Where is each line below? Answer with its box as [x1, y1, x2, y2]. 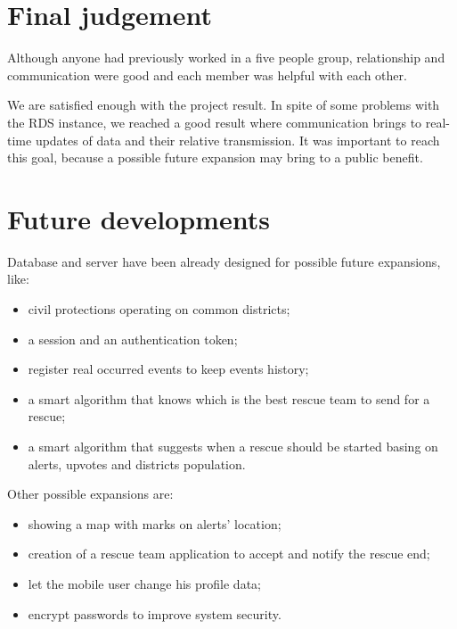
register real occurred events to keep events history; [28, 360, 309, 378]
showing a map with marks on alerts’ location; [28, 514, 282, 533]
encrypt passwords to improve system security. [28, 604, 282, 623]
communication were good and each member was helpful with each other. [7, 65, 407, 84]
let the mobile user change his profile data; [28, 574, 261, 592]
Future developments [7, 200, 270, 236]
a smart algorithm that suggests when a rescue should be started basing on [28, 436, 438, 455]
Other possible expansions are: [7, 484, 174, 503]
